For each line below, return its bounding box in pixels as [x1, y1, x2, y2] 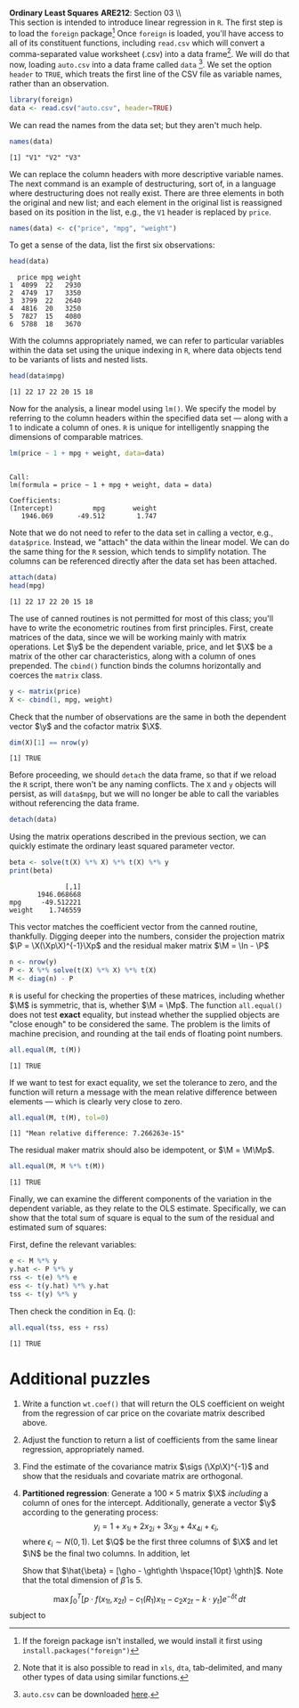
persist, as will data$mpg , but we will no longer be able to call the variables [9, 788, 279, 800]
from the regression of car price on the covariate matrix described [21, 1407, 265, 1419]
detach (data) [9, 815, 58, 825]
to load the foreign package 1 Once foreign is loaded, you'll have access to [9, 27, 284, 38]
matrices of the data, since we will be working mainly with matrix [9, 631, 246, 642]
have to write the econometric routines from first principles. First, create [9, 622, 274, 633]
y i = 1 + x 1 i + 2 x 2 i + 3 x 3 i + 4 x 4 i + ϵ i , [93, 1520, 220, 1533]
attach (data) [9, 573, 58, 582]
